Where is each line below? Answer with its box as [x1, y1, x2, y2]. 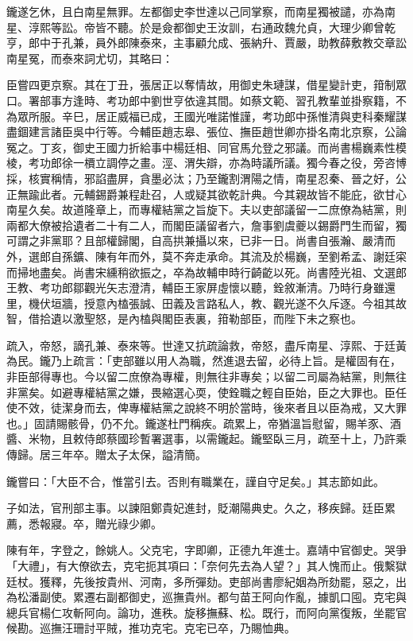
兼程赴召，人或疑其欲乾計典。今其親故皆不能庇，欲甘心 [117, 185, 407, 202]
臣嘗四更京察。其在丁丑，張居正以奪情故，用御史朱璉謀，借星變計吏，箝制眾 [6, 76, 407, 93]
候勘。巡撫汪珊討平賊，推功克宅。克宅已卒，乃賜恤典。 [6, 620, 295, 636]
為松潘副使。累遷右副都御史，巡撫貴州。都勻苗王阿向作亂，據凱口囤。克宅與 [6, 589, 407, 605]
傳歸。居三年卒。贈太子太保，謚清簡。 [6, 446, 206, 463]
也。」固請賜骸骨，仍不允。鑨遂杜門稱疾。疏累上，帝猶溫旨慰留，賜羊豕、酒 [6, 414, 401, 431]
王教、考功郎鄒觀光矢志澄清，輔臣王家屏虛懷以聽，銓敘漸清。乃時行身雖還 [6, 279, 396, 296]
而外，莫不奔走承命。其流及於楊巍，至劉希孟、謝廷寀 [128, 247, 407, 264]
